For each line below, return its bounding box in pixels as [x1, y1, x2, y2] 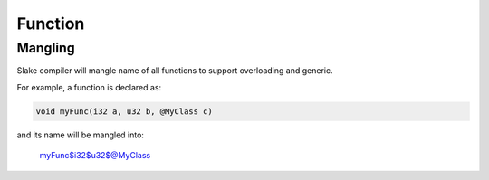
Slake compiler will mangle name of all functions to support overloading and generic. [16, 65, 333, 76]
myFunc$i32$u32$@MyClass [39, 150, 151, 161]
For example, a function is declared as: [16, 81, 162, 92]
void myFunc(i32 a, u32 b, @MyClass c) [35, 106, 213, 117]
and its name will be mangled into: [16, 129, 145, 140]
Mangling [16, 40, 76, 56]
